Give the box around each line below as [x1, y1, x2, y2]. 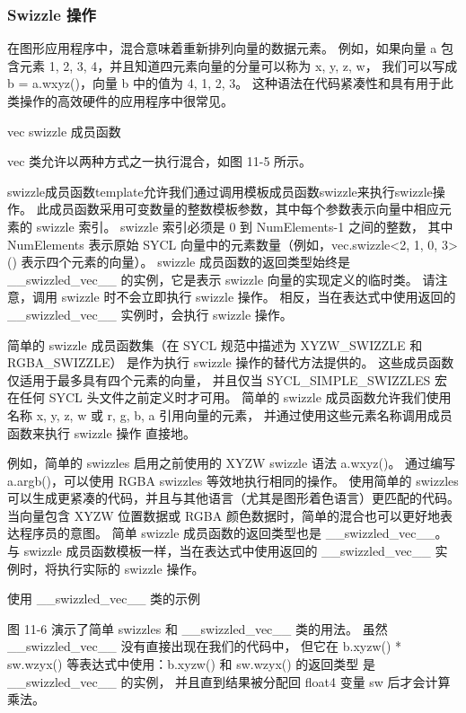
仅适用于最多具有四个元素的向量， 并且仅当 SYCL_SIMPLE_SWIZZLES [7, 370, 431, 389]
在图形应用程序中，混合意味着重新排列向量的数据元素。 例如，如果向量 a [7, 39, 437, 57]
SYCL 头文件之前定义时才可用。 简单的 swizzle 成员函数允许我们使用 [48, 388, 452, 407]
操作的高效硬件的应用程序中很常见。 [19, 92, 233, 110]
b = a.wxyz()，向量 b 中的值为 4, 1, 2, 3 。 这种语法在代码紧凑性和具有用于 [7, 74, 442, 92]
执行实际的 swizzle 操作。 [57, 559, 205, 577]
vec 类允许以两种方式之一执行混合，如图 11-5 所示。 [7, 152, 312, 171]
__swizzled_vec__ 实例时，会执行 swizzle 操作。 [7, 304, 293, 323]
